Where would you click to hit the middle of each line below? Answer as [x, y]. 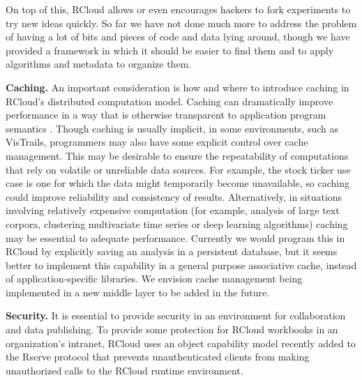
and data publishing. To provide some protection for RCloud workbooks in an [172, 329]
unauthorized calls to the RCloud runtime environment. [125, 370]
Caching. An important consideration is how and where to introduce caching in [178, 87]
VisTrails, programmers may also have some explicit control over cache [157, 142]
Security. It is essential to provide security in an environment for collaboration [176, 316]
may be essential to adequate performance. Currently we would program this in [175, 237]
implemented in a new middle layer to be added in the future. [138, 292]
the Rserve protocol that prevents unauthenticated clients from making [158, 357]
